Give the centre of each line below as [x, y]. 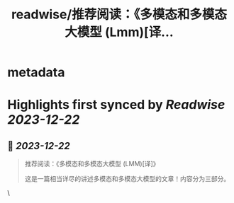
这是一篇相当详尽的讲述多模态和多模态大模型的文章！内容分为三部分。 [127, 179]
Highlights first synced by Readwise [116, 105]
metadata [36, 72]
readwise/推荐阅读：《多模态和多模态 [119, 14]
